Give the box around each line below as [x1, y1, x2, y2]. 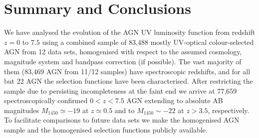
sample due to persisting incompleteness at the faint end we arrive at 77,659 [4, 85, 237, 96]
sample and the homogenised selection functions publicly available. [4, 125, 208, 135]
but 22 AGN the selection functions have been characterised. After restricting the [4, 76, 253, 86]
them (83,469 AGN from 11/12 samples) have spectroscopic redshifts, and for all [4, 66, 251, 76]
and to [114, 105, 135, 115]
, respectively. [208, 105, 250, 115]
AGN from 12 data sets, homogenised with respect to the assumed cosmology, [4, 46, 242, 57]
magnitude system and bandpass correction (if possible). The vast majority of [4, 56, 242, 66]
